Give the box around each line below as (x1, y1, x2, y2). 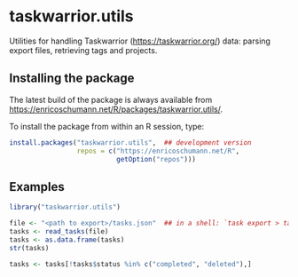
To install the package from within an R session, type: (9, 121, 205, 131)
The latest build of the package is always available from (9, 94, 213, 105)
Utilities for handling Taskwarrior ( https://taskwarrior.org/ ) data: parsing (9, 36, 271, 46)
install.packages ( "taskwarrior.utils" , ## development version (9, 138, 252, 147)
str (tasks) (9, 243, 50, 252)
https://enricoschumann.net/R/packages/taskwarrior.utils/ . (9, 104, 223, 115)
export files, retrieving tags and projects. (9, 44, 158, 55)
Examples (9, 179, 65, 194)
